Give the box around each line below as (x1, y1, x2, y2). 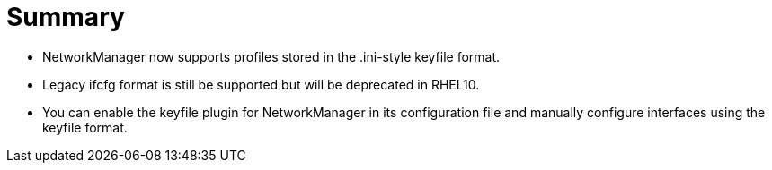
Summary (6, 2, 125, 32)
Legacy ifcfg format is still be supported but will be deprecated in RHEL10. (42, 76, 480, 92)
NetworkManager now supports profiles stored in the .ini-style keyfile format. (42, 48, 501, 64)
